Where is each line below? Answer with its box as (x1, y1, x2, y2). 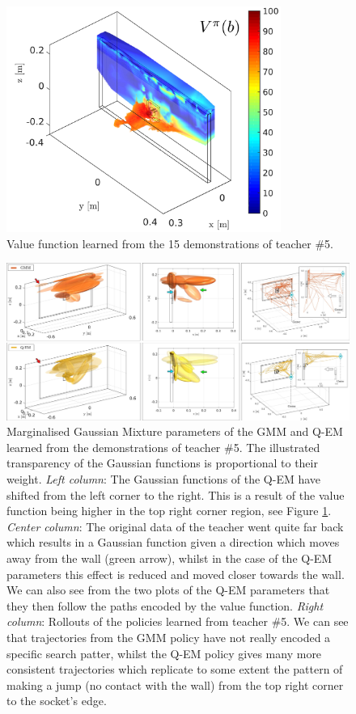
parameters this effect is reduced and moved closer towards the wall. (6, 565, 345, 582)
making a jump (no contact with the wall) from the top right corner (6, 676, 344, 693)
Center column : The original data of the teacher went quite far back (6, 518, 344, 534)
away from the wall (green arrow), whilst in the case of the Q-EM (6, 549, 333, 566)
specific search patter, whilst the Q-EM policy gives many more (6, 644, 322, 661)
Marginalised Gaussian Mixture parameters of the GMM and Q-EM (6, 423, 343, 440)
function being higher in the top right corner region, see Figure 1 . (6, 502, 332, 519)
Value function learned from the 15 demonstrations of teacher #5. (6, 234, 333, 251)
